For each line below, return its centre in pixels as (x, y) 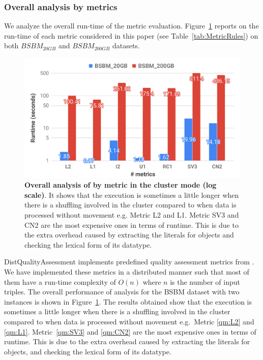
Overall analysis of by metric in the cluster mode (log (121, 185)
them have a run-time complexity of (60, 281)
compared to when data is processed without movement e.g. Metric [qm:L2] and (129, 321)
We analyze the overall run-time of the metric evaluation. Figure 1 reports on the (131, 26)
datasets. (126, 46)
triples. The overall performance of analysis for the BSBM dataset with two (122, 292)
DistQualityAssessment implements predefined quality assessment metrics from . (129, 262)
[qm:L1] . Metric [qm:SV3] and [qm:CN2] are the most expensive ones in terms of (130, 331)
